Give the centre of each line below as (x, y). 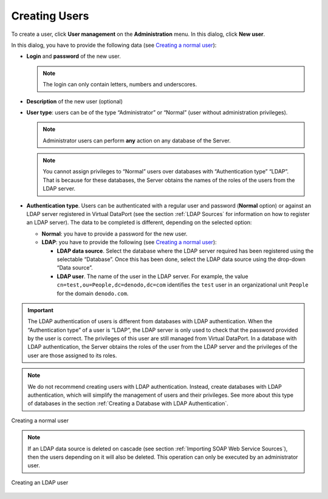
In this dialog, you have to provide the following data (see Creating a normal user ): (114, 45)
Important (41, 310)
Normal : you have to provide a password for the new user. (114, 234)
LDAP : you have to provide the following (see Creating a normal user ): (129, 242)
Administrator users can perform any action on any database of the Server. (137, 141)
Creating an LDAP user (40, 482)
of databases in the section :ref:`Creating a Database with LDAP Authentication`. (128, 403)
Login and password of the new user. (73, 56)
